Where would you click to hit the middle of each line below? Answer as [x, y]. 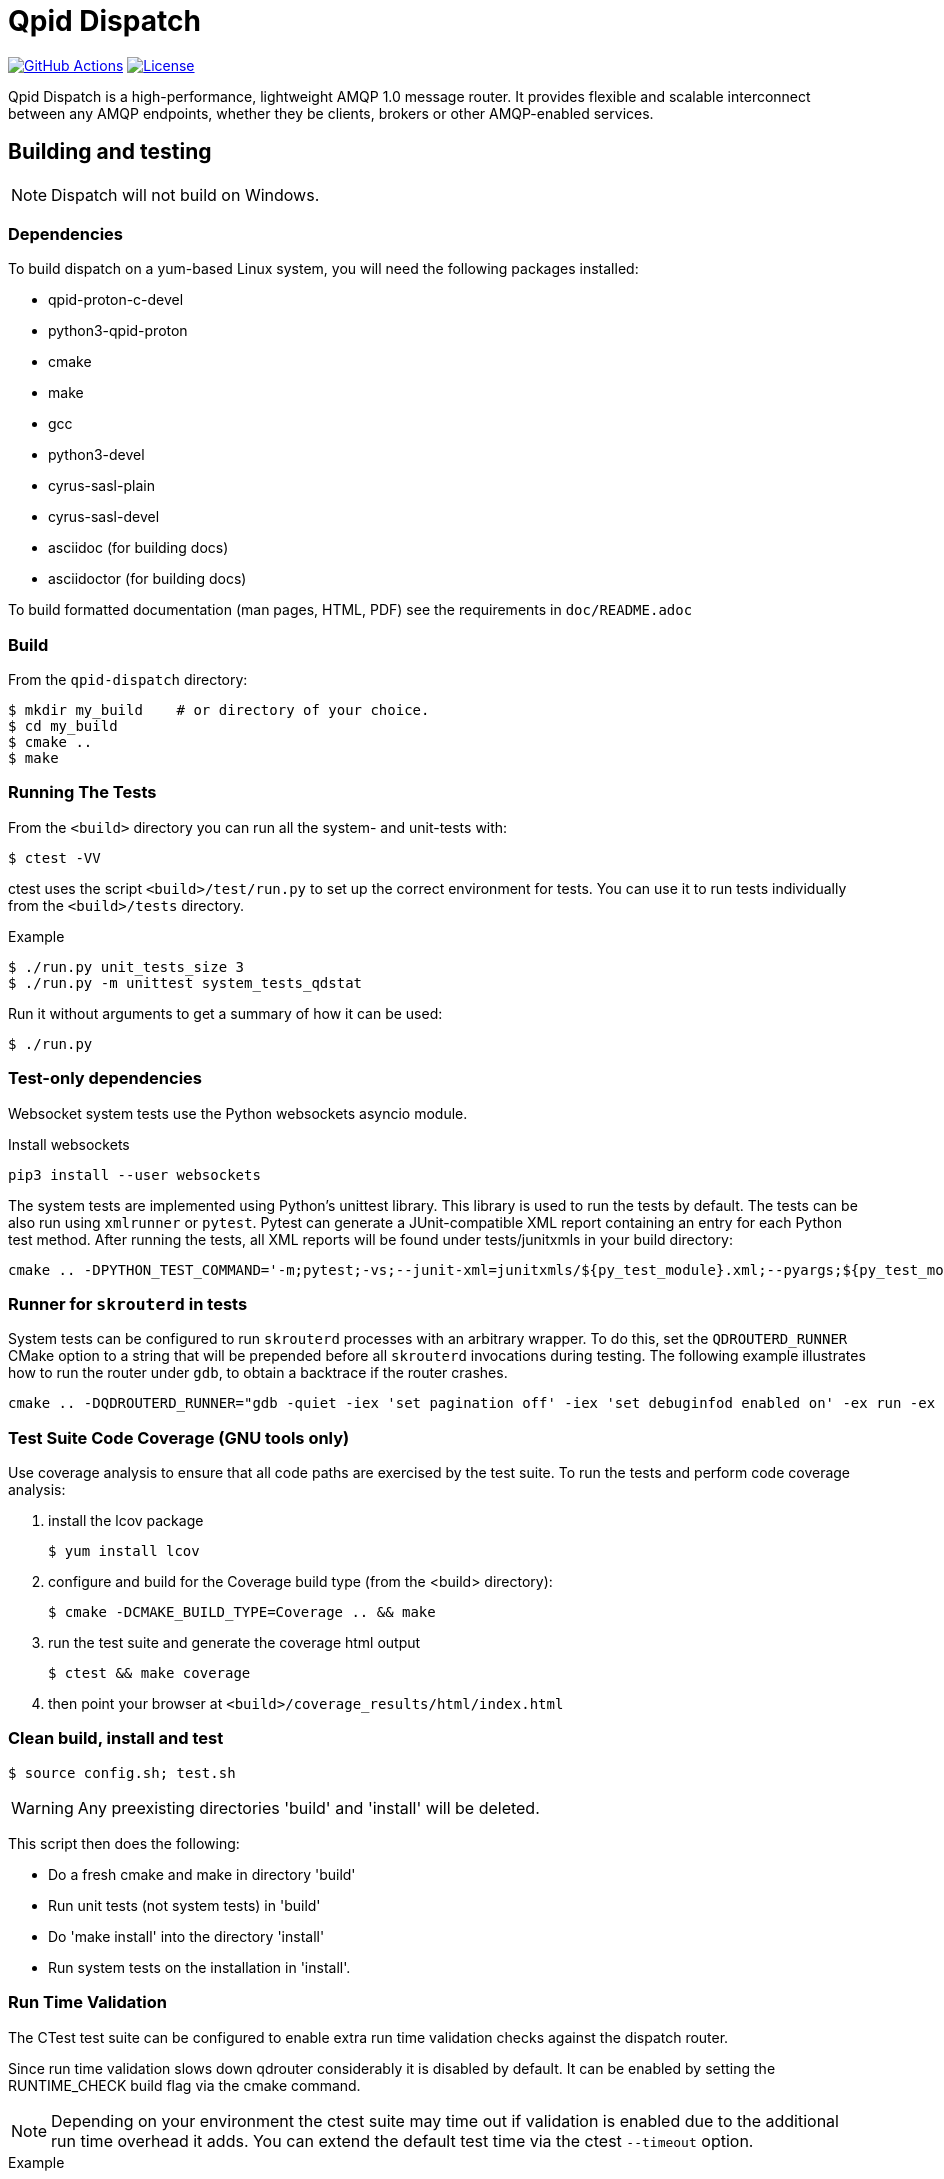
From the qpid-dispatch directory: [128, 680]
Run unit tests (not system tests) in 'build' [184, 1905]
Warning [42, 1807]
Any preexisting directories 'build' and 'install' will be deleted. [308, 1807]
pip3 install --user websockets [134, 1174]
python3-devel [96, 455]
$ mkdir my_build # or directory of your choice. [219, 710]
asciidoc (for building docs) [138, 548]
